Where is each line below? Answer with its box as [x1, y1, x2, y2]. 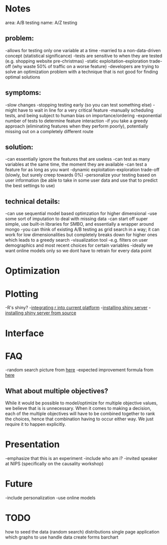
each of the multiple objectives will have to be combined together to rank [5, 411, 156, 417]
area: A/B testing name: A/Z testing [5, 20, 77, 26]
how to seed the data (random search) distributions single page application [5, 529, 160, 535]
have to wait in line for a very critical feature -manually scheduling [18, 107, 154, 113]
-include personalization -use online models [5, 495, 96, 501]
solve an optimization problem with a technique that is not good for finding [5, 69, 159, 75]
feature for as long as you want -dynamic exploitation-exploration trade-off [5, 167, 160, 173]
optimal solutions [5, 74, 40, 80]
